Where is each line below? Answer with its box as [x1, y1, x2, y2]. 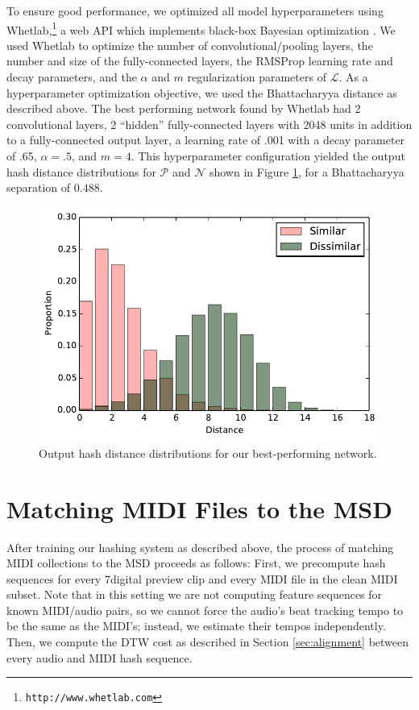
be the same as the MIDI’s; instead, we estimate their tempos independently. [6, 617, 386, 634]
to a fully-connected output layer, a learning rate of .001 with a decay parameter [6, 131, 405, 148]
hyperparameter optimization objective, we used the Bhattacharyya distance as [6, 84, 397, 101]
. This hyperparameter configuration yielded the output [131, 147, 405, 164]
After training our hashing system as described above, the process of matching [6, 538, 394, 555]
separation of [6, 179, 71, 196]
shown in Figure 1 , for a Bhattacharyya [209, 163, 404, 180]
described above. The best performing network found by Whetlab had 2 [6, 100, 361, 117]
